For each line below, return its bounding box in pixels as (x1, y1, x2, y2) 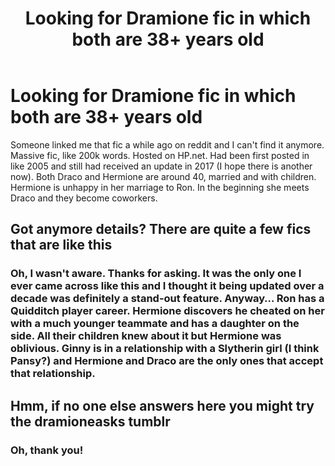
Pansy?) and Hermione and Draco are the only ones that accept (10, 354, 324, 368)
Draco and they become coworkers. (10, 192, 158, 204)
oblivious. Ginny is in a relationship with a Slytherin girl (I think (10, 342, 320, 356)
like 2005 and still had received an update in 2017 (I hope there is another (10, 160, 313, 172)
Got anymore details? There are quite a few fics (10, 221, 312, 238)
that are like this (10, 237, 113, 254)
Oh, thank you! (10, 443, 84, 457)
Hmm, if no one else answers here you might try (10, 397, 315, 414)
